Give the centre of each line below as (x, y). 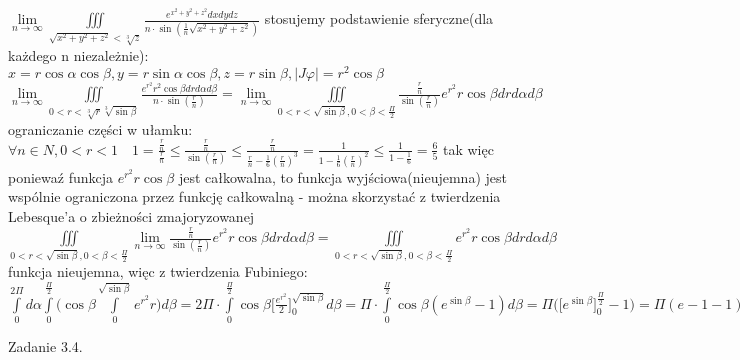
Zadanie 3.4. (45, 345)
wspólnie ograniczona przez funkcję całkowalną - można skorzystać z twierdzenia (254, 196)
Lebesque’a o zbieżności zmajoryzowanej (131, 215)
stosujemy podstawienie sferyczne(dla (379, 18)
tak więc (468, 148)
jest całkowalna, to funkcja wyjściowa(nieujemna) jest (342, 176)
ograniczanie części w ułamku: (100, 128)
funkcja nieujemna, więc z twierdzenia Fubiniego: (158, 271)
